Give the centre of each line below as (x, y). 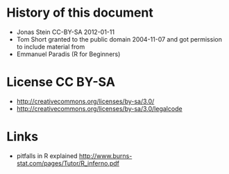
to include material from (51, 46)
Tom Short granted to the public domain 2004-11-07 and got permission (119, 39)
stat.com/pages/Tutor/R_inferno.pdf (68, 163)
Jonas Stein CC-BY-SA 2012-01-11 (66, 32)
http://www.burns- (105, 156)
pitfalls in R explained (47, 156)
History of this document (80, 13)
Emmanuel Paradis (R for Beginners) (68, 54)
